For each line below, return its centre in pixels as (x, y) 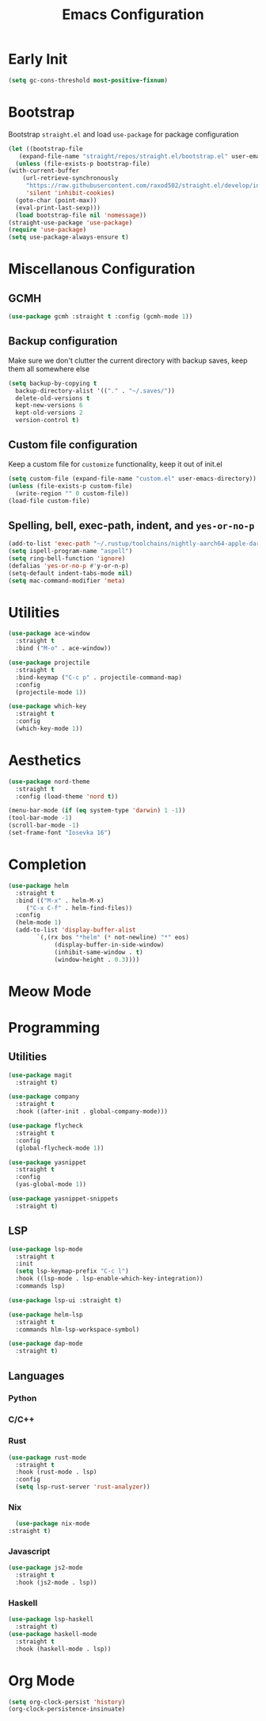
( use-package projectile (49, 663)
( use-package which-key (47, 707)
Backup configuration (63, 342)
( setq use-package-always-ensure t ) (68, 237)
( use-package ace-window (49, 634)
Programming (54, 1027)
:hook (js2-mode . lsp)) (56, 1583)
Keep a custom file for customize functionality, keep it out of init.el (116, 464)
